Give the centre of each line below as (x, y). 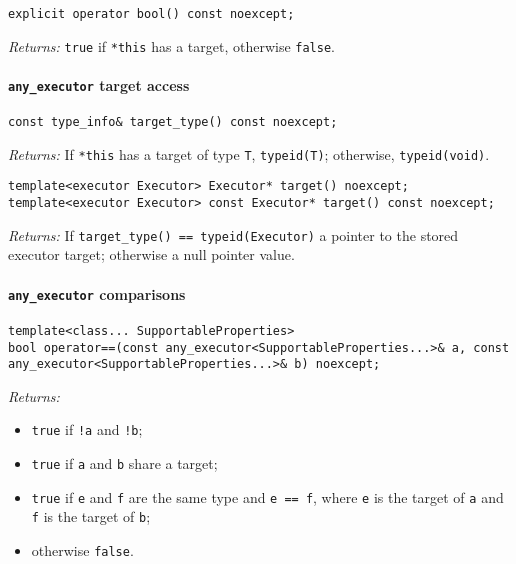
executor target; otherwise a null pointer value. (151, 254)
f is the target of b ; (91, 516)
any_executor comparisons (97, 293)
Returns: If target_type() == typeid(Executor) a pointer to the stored (233, 234)
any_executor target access (99, 84)
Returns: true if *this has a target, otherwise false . (171, 45)
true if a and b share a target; (124, 463)
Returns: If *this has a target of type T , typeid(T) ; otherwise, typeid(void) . (249, 153)
